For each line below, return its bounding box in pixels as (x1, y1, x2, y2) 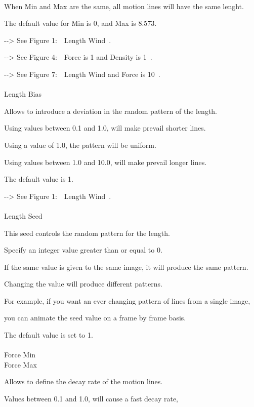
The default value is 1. (4, 174, 73, 184)
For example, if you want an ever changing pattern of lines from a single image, (4, 295, 250, 306)
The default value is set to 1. (4, 330, 93, 340)
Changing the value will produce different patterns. (4, 278, 162, 289)
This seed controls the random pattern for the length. (4, 227, 170, 238)
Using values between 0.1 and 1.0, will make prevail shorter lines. (4, 123, 206, 133)
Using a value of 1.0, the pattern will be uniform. (4, 139, 156, 150)
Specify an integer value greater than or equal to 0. (4, 245, 162, 255)
